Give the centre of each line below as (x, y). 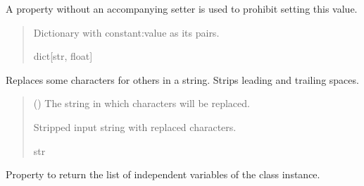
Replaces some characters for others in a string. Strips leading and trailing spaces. (182, 79)
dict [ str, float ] (63, 56)
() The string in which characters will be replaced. (142, 103)
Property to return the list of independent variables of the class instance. (163, 174)
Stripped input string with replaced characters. (135, 126)
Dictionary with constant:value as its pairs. (126, 32)
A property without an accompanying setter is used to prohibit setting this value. (182, 8)
